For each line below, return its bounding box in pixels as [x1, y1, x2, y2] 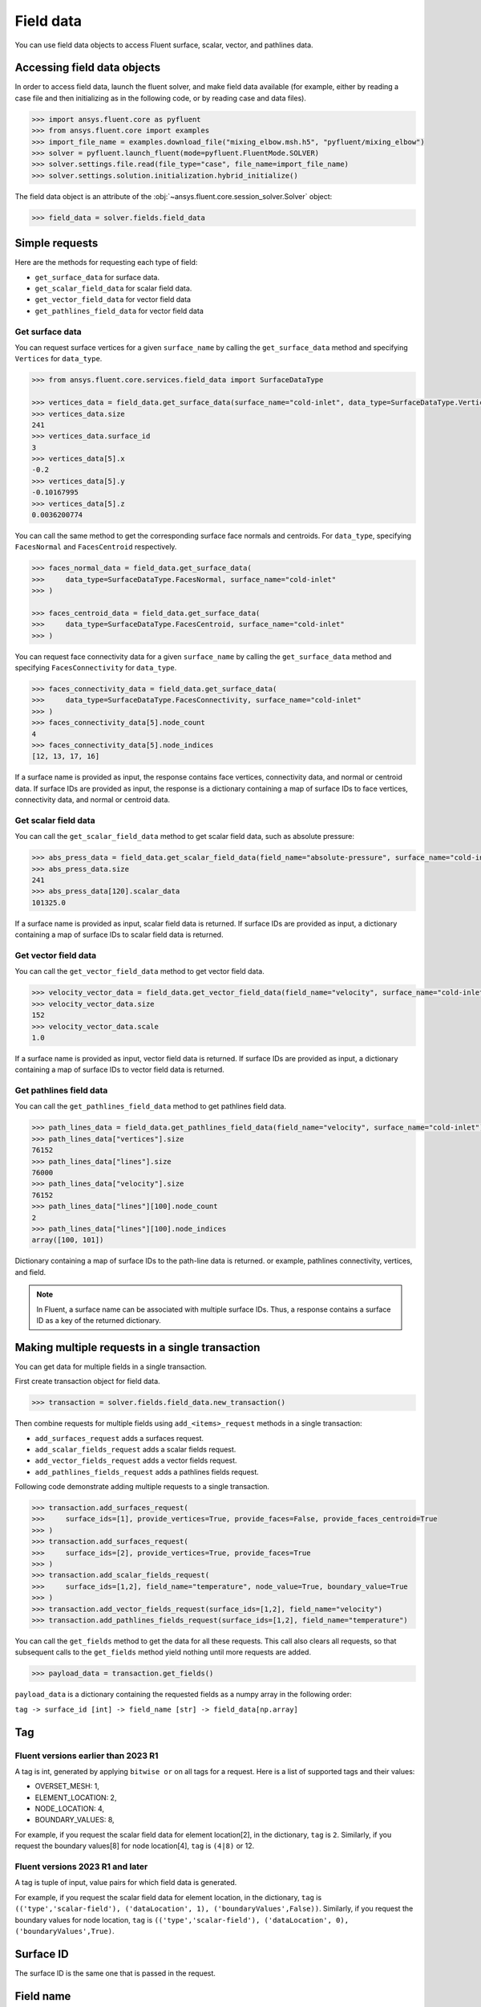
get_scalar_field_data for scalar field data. [34, 283, 192, 293]
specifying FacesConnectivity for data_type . [14, 663, 177, 673]
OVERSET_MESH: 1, [34, 1781, 99, 1791]
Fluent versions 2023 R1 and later [14, 1861, 148, 1872]
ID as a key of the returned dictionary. [36, 1315, 162, 1325]
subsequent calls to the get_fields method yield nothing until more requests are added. [14, 1647, 312, 1657]
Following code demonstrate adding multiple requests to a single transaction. [14, 1482, 270, 1492]
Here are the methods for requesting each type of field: [14, 258, 198, 267]
